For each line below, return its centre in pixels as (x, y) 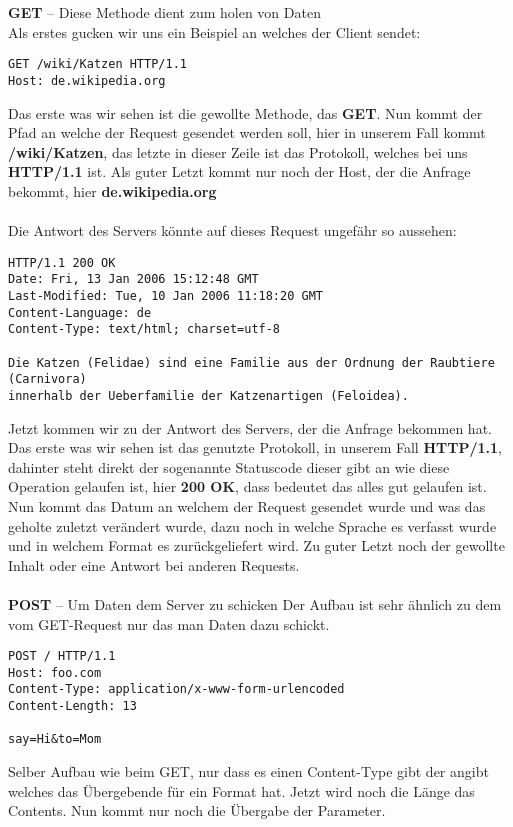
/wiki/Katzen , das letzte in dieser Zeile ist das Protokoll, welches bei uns (238, 151)
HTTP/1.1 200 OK (62, 262)
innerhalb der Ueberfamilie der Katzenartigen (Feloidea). (208, 395)
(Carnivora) (47, 379)
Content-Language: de (80, 312)
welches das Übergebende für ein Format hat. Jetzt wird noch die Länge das (241, 790)
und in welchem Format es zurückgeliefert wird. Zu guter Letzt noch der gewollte (256, 545)
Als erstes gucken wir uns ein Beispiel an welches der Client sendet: (214, 31)
